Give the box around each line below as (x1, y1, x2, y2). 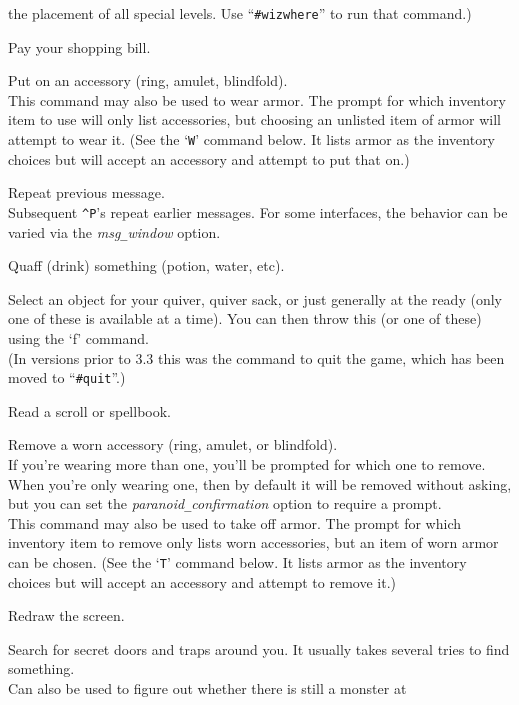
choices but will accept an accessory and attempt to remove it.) (8, 571, 396, 592)
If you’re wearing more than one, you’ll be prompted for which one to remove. (8, 454, 486, 474)
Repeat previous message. (8, 182, 165, 203)
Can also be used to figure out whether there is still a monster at (8, 678, 407, 699)
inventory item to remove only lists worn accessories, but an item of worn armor (8, 532, 499, 553)
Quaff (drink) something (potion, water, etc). (8, 255, 285, 276)
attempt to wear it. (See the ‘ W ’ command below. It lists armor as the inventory (8, 129, 496, 150)
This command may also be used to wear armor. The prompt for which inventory (8, 89, 506, 110)
